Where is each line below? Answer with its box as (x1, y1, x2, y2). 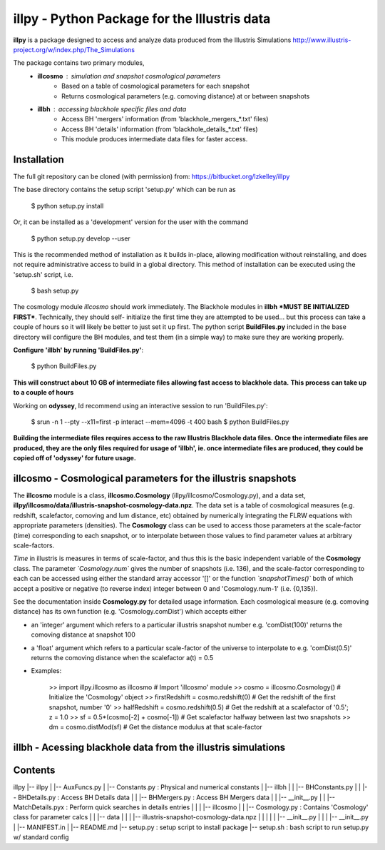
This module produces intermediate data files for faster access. (61, 135, 248, 143)
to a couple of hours (13, 388, 74, 397)
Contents (13, 764, 56, 776)
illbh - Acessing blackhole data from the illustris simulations (13, 742, 285, 754)
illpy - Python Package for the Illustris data (13, 11, 271, 26)
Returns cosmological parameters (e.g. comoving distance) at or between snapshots (61, 91, 310, 100)
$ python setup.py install (31, 201, 104, 210)
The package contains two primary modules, (13, 59, 145, 67)
